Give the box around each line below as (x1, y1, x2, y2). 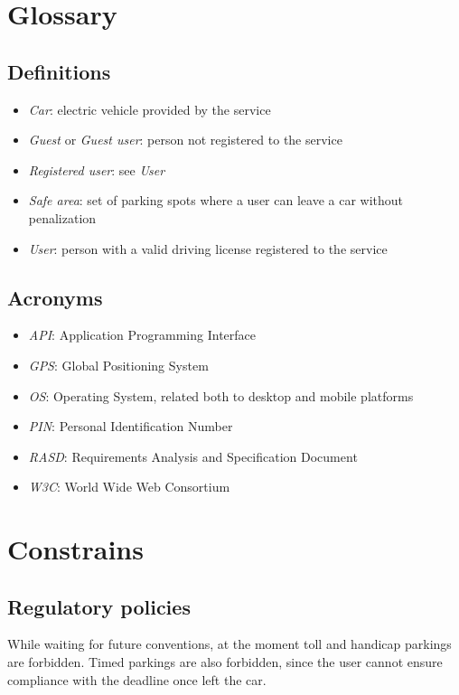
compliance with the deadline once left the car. (7, 670, 267, 689)
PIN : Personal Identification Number (28, 417, 233, 436)
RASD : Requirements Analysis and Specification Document (28, 446, 358, 465)
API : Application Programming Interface (28, 325, 256, 344)
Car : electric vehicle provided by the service (28, 99, 271, 118)
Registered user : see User (28, 160, 165, 179)
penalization (28, 208, 97, 227)
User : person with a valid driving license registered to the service (28, 239, 388, 258)
